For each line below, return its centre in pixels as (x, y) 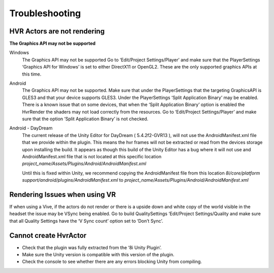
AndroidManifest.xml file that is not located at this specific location (92, 156)
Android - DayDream (31, 128)
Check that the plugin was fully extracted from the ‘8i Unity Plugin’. (92, 247)
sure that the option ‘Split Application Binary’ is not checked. (85, 119)
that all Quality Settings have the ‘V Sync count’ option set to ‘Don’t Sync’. (86, 221)
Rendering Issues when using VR (63, 195)
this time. (32, 74)
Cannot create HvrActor (48, 235)
